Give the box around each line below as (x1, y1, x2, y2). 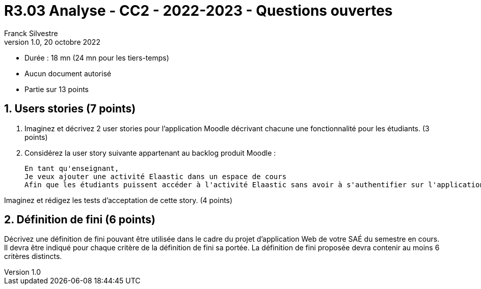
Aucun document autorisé (24, 69, 112, 78)
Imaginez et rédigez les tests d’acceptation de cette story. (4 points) (4, 195, 233, 205)
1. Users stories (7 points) (4, 102, 136, 115)
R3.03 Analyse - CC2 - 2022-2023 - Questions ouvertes (4, 2, 393, 19)
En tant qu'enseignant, (24, 164, 119, 172)
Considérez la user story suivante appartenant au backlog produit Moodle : (24, 148, 276, 157)
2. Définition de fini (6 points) (4, 213, 155, 226)
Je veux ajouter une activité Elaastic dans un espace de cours (24, 172, 287, 181)
